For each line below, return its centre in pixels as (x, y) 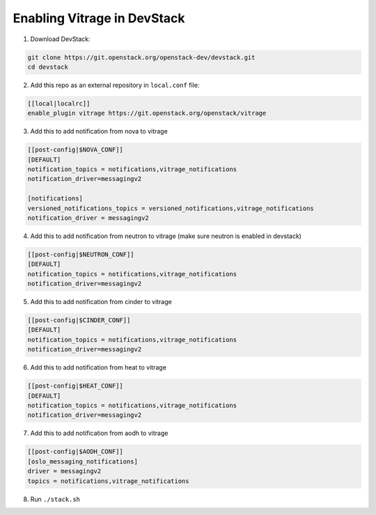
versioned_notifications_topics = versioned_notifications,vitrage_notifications (171, 208)
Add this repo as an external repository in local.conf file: (115, 85)
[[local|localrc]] (59, 103)
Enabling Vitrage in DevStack (99, 18)
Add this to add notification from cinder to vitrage (101, 302)
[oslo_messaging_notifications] (83, 461)
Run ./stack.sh (55, 499)
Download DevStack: (60, 39)
